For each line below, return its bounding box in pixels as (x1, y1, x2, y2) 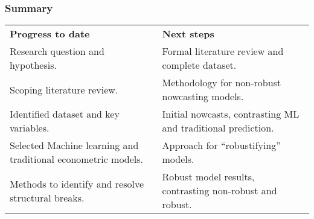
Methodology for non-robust (162, 75, 281, 90)
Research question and (10, 44, 104, 59)
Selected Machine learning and (10, 138, 139, 153)
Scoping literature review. (10, 82, 118, 97)
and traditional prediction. (162, 121, 274, 135)
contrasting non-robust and (162, 183, 277, 198)
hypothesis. (10, 58, 57, 72)
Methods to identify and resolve (10, 176, 144, 191)
